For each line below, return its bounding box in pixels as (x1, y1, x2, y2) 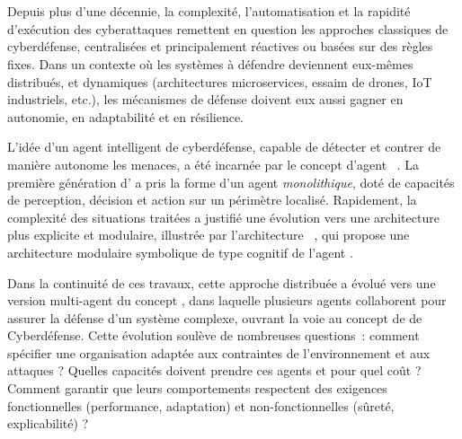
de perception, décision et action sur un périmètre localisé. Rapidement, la (7, 190, 417, 209)
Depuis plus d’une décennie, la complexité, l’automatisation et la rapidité (7, 2, 411, 21)
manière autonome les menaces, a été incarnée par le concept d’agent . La (7, 154, 420, 173)
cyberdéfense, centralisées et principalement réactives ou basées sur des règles (7, 37, 433, 56)
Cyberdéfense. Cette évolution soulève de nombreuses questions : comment (7, 326, 420, 345)
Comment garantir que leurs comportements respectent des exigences (7, 379, 387, 398)
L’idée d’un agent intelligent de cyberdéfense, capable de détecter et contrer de (7, 137, 441, 156)
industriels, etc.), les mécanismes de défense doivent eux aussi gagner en (7, 90, 404, 109)
